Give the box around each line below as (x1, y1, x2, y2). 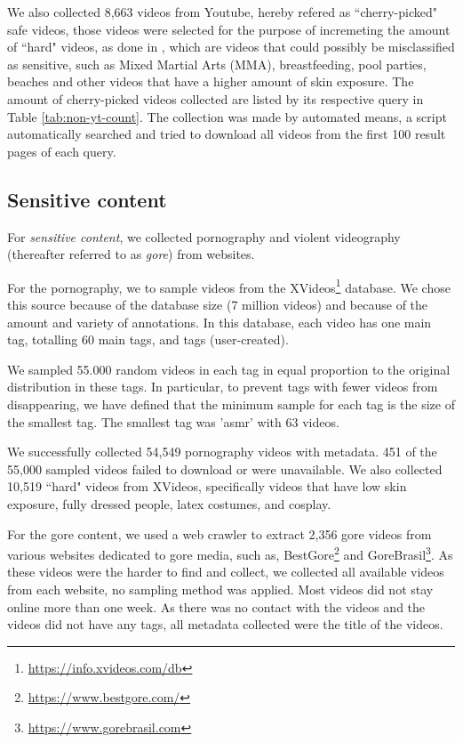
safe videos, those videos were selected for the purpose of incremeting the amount (7, 20, 451, 38)
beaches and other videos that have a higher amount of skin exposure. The (7, 72, 414, 91)
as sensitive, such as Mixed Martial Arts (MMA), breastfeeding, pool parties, (7, 54, 427, 73)
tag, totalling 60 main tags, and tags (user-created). (7, 330, 289, 349)
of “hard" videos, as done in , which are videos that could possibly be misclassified (7, 37, 455, 56)
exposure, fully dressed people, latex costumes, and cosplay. (7, 494, 331, 513)
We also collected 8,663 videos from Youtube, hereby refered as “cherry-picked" (7, 3, 438, 20)
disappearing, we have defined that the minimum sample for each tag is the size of (7, 394, 455, 413)
